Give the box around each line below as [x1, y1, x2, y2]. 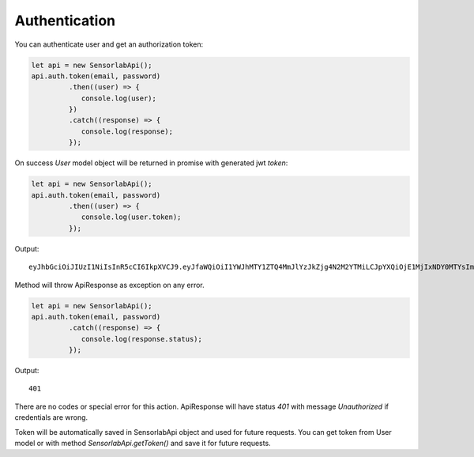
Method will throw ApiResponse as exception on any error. [14, 280, 205, 289]
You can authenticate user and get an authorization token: [14, 40, 204, 49]
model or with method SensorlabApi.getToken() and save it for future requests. [14, 439, 272, 448]
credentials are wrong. [14, 413, 88, 422]
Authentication [14, 12, 116, 29]
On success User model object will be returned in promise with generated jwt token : [14, 158, 288, 168]
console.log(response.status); [81, 334, 203, 343]
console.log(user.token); [81, 213, 182, 221]
